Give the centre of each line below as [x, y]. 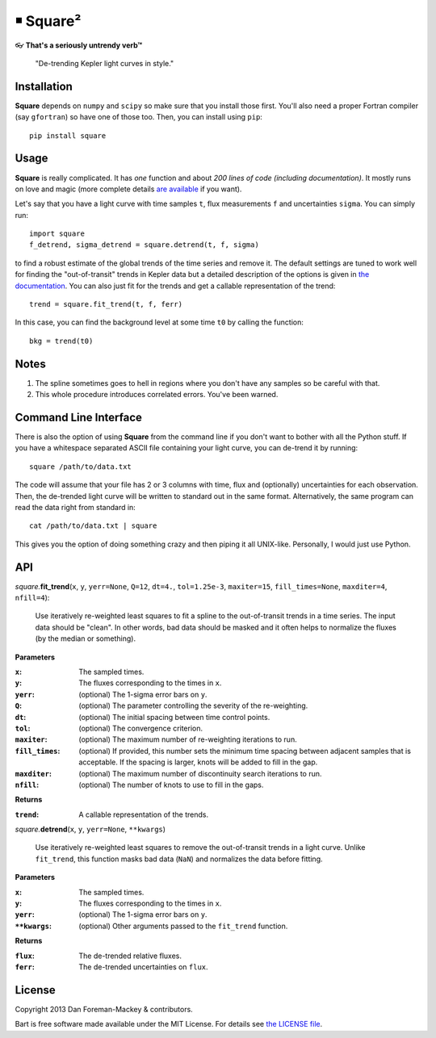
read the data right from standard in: [75, 507]
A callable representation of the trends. [144, 814]
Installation [44, 86]
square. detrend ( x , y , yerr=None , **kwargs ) [90, 829]
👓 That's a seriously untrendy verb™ [79, 45]
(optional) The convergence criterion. [141, 728]
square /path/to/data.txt [81, 467]
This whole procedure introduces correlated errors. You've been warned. [157, 395]
